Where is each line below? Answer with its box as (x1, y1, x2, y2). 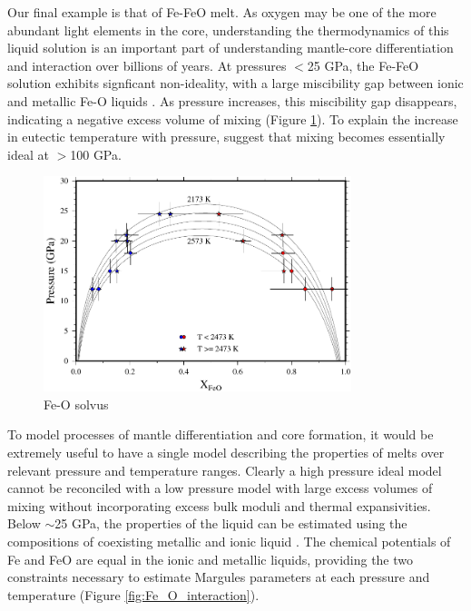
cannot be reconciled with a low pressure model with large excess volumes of (7, 478, 433, 498)
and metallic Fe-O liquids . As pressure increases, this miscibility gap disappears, (7, 91, 457, 110)
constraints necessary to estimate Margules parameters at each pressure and (7, 567, 430, 586)
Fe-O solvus (44, 394, 109, 413)
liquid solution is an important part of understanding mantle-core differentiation (7, 38, 454, 57)
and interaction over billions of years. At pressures (7, 55, 287, 74)
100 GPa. (70, 144, 122, 163)
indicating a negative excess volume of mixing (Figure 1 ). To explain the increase (7, 109, 458, 128)
